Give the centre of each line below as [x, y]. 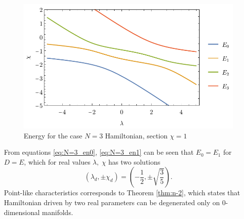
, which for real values [57, 161]
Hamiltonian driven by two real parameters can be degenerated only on [112, 202]
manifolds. [58, 212]
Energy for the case [53, 135]
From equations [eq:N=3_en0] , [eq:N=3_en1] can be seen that [99, 152]
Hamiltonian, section [136, 135]
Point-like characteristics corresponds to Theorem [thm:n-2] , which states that [122, 193]
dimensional [22, 212]
